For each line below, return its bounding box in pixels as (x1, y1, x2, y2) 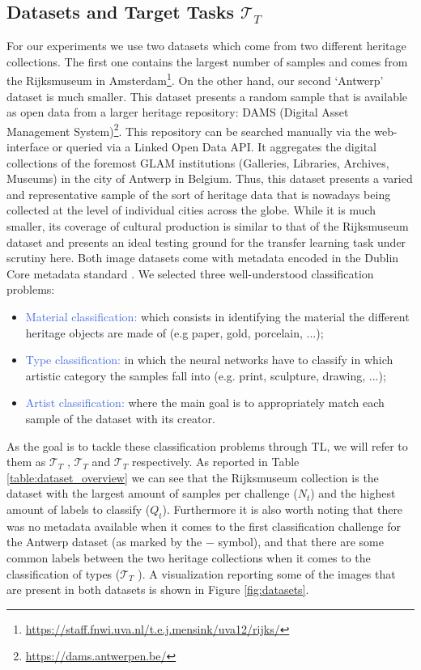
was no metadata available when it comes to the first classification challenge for (6, 517, 401, 534)
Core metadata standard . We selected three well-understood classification (6, 265, 374, 282)
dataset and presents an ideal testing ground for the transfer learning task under (6, 233, 406, 250)
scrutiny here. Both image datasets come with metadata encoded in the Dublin (6, 249, 399, 266)
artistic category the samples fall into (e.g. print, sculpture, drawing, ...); (25, 367, 386, 384)
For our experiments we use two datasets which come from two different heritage (6, 37, 406, 54)
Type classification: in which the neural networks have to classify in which (25, 351, 393, 368)
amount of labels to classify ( (6, 500, 151, 517)
